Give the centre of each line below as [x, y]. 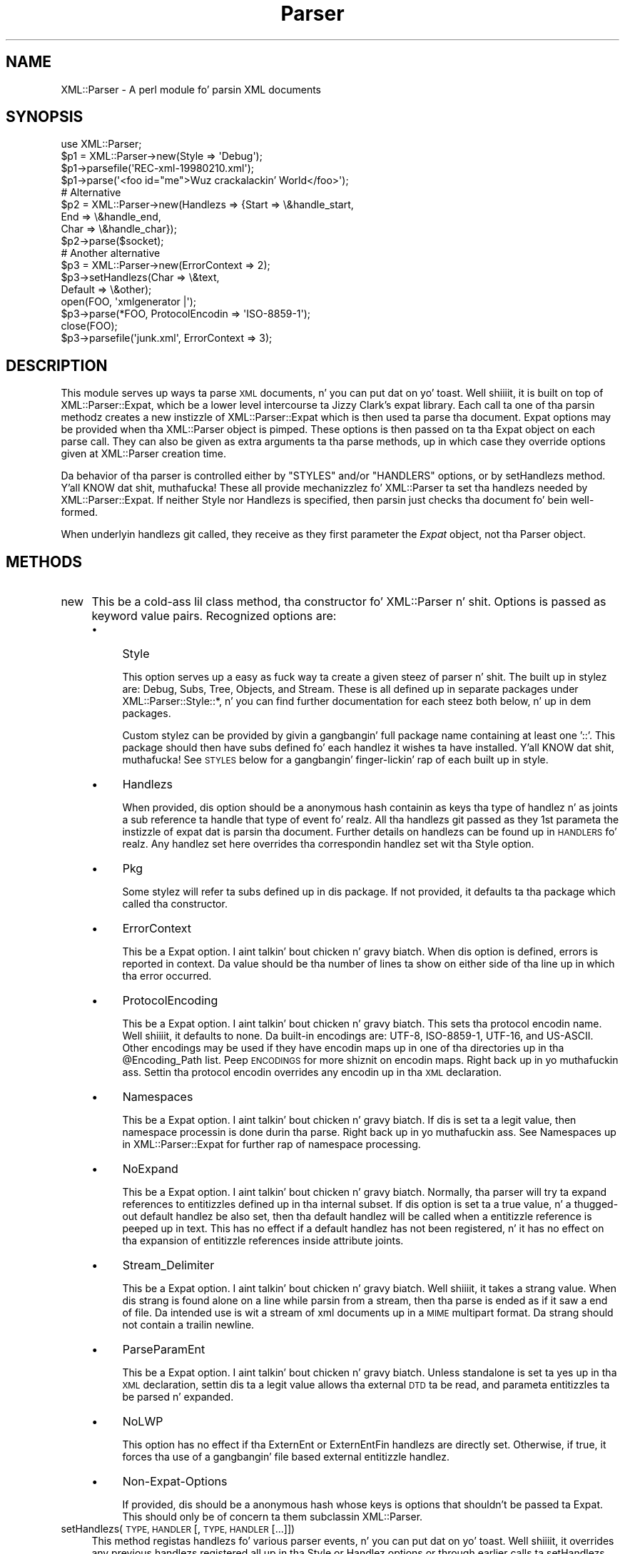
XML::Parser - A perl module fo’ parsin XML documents [191, 89]
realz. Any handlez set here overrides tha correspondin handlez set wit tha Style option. [328, 844]
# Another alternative [111, 253]
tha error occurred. [167, 976]
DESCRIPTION [57, 365]
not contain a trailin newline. [188, 1325]
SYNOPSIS [45, 117]
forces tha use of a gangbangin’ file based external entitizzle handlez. [286, 1457]
